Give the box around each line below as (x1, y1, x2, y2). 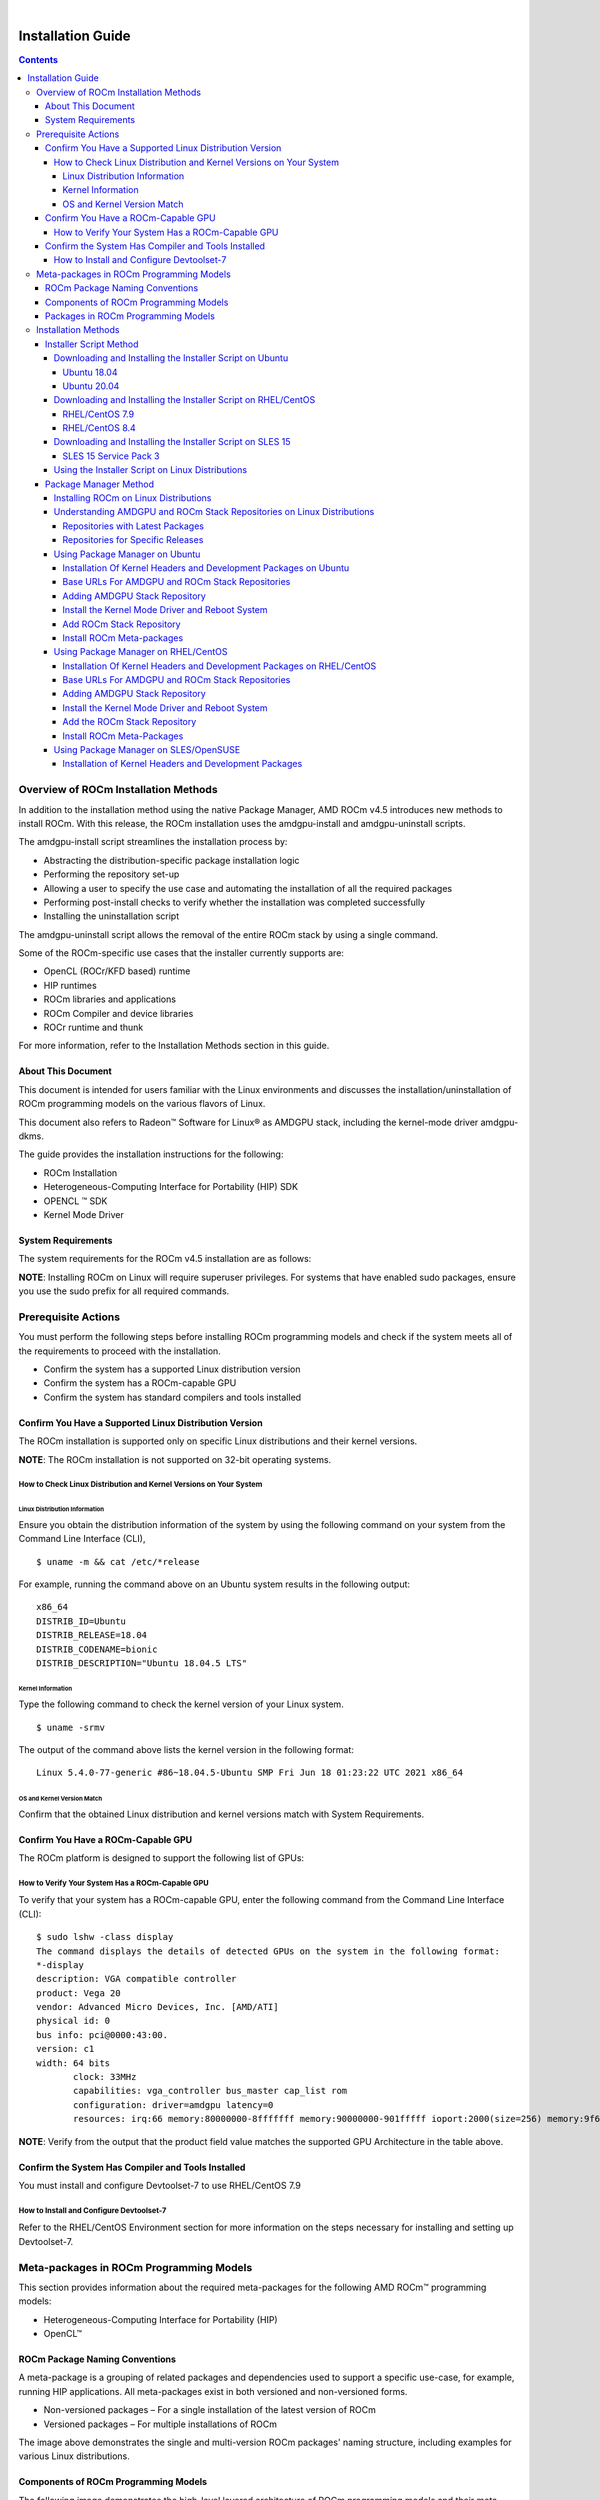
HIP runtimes (43, 979, 97, 991)
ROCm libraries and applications (43, 993, 177, 1005)
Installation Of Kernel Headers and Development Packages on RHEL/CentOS (62, 660, 377, 672)
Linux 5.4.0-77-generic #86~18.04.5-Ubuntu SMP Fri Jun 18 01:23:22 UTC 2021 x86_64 (36, 1767, 464, 1779)
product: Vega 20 (36, 1987, 121, 1999)
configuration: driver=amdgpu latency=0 (73, 2099, 274, 2110)
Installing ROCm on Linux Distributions (53, 492, 212, 504)
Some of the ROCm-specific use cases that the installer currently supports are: (18, 947, 345, 959)
